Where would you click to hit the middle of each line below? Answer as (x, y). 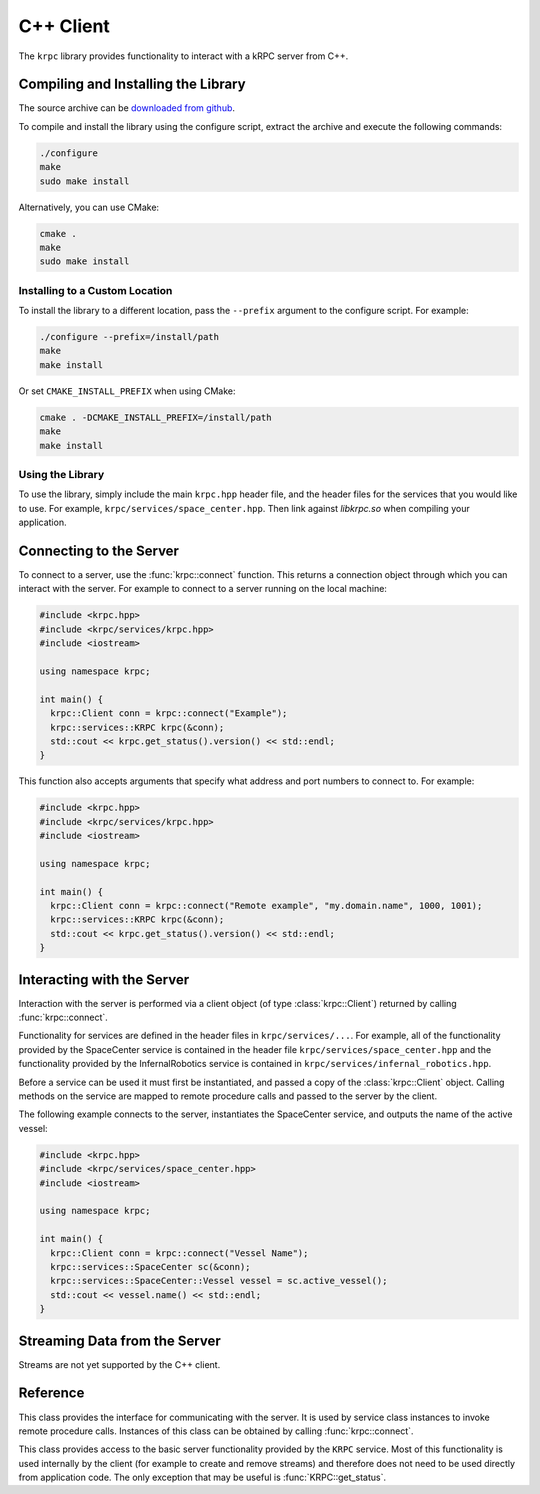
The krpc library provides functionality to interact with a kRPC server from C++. (183, 56)
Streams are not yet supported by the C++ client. (119, 1364)
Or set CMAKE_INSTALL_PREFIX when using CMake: (127, 391)
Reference (51, 1393)
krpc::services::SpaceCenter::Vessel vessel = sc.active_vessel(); (219, 1281)
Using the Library (61, 474)
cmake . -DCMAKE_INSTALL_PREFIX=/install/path (155, 417)
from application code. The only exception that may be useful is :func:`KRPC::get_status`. (202, 1477)
